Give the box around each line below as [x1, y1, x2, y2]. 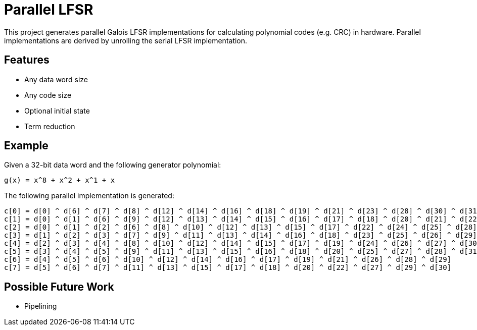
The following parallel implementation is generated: [4, 191, 174, 200]
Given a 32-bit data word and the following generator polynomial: [4, 160, 221, 170]
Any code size [24, 90, 72, 99]
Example [4, 139, 49, 152]
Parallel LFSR [4, 1, 93, 18]
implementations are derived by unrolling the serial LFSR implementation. [4, 36, 248, 45]
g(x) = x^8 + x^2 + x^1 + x [4, 176, 115, 185]
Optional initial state [24, 106, 90, 115]
